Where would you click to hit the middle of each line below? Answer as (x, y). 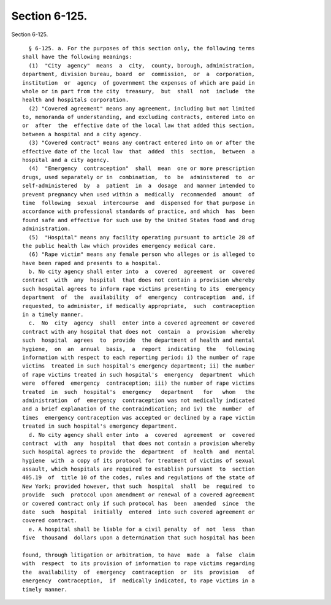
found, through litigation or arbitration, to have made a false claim (139, 555)
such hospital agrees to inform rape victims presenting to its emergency (139, 289)
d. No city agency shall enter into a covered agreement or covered (142, 435)
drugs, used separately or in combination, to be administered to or (139, 177)
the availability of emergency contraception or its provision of (139, 572)
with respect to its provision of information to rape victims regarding (139, 564)
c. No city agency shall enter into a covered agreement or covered (142, 323)
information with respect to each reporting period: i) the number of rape (139, 357)
